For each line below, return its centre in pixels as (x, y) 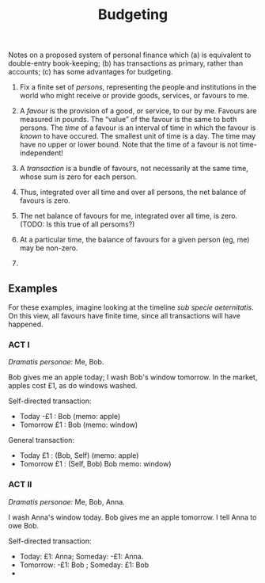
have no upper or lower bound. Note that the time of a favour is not (129, 145)
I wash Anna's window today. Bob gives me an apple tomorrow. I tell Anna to (132, 517)
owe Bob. (24, 525)
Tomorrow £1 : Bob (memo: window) (79, 425)
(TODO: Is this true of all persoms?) (77, 224)
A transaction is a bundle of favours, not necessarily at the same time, (134, 169)
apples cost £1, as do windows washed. (73, 386)
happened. (26, 324)
